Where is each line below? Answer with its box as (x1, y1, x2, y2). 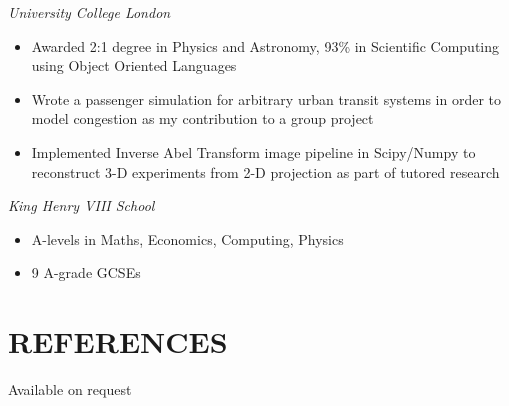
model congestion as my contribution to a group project (31, 108, 374, 129)
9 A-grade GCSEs (31, 262, 141, 283)
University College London (8, 2, 171, 22)
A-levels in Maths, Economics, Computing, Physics (31, 228, 344, 249)
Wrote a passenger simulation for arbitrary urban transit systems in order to (31, 88, 501, 109)
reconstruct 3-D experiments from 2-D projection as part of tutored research (31, 161, 500, 182)
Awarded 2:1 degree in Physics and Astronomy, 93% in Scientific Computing (31, 35, 500, 56)
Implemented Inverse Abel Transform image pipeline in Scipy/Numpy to (31, 141, 476, 162)
